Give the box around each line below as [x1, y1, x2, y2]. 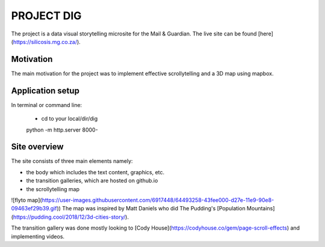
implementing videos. [11, 233, 65, 240]
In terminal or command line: [11, 101, 82, 108]
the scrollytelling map [26, 185, 79, 192]
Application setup [11, 85, 79, 96]
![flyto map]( [11, 197, 42, 204]
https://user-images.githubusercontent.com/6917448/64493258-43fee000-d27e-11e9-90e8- [42, 197, 274, 204]
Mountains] [247, 205, 275, 212]
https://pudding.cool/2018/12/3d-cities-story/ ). [13, 213, 129, 221]
